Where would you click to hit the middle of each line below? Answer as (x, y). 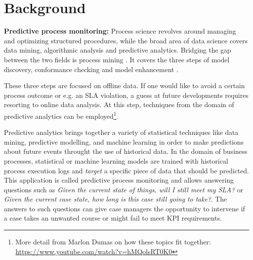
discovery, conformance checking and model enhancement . (91, 69)
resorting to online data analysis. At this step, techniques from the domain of (119, 104)
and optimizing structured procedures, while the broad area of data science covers (126, 40)
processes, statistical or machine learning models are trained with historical (116, 160)
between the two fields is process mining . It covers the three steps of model (117, 59)
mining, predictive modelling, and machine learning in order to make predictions (124, 141)
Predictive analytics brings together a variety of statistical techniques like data (121, 132)
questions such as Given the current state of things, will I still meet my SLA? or (124, 189)
